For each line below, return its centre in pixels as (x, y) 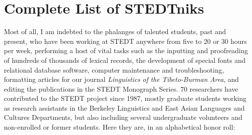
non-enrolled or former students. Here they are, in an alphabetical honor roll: (120, 127)
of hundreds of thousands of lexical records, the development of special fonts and (125, 60)
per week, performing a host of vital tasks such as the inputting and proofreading (126, 50)
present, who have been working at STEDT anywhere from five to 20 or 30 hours (126, 41)
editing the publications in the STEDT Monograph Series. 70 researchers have (121, 88)
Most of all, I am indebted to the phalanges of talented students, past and (115, 31)
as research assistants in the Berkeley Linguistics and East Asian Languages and (125, 107)
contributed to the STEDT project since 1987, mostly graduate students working (125, 98)
